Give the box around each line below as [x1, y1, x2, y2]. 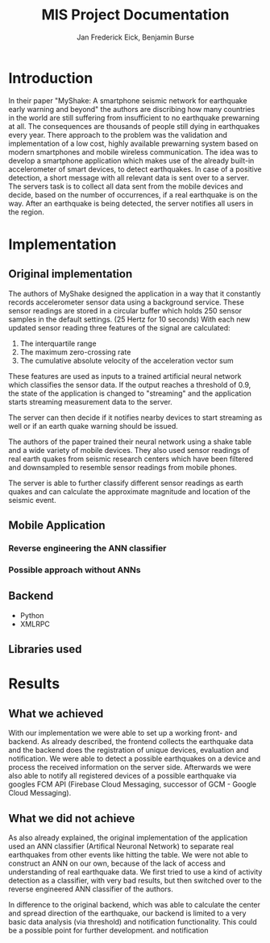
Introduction [8, 69, 93, 87]
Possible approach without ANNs [8, 564, 141, 575]
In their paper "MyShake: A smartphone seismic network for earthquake [8, 95, 247, 106]
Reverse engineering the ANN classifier [8, 542, 167, 554]
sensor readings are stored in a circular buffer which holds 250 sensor [8, 305, 243, 315]
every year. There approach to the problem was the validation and [8, 130, 228, 139]
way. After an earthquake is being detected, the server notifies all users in [8, 198, 254, 208]
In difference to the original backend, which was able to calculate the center [8, 899, 260, 909]
